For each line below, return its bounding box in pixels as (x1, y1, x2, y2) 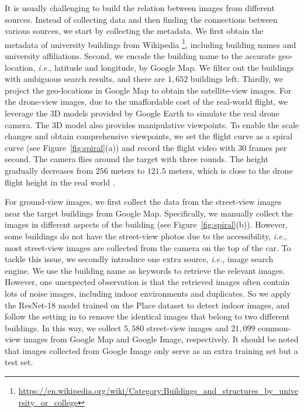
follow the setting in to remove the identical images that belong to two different (5, 310, 290, 322)
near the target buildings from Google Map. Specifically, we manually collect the (5, 207, 293, 219)
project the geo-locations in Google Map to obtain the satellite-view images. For (5, 84, 292, 96)
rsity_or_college (18, 396, 78, 408)
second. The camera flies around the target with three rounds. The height (5, 153, 269, 165)
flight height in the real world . (5, 176, 115, 188)
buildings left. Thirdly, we (190, 73, 283, 85)
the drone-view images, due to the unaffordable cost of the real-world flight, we (5, 95, 288, 108)
